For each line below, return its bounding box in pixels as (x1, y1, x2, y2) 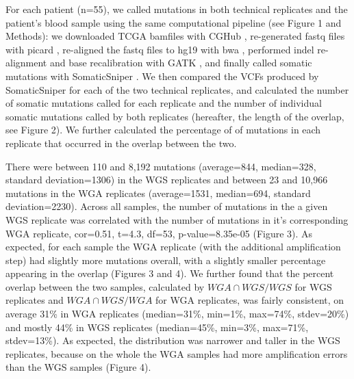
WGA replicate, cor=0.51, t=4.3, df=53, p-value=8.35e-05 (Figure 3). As (5, 226, 313, 240)
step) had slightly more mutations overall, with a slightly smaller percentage (5, 252, 326, 267)
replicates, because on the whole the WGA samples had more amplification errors (5, 346, 348, 361)
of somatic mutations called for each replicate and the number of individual (5, 96, 322, 110)
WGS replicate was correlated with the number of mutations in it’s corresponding (5, 212, 349, 226)
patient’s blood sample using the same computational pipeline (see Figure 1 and (5, 15, 342, 29)
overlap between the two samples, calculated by (5, 279, 205, 293)
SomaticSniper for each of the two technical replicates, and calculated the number (5, 82, 349, 96)
